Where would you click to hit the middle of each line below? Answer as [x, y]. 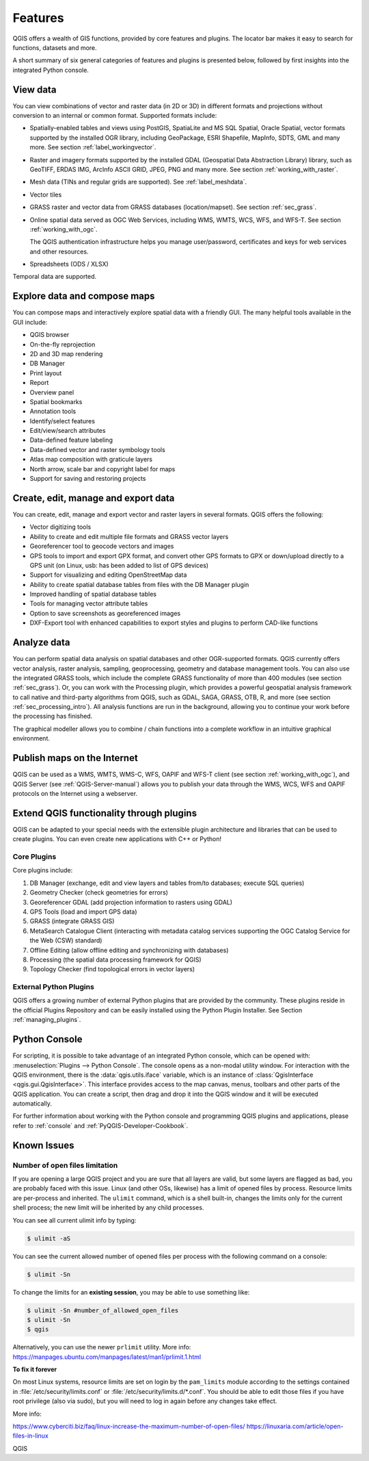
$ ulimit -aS [49, 1238]
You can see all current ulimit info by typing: [74, 1220]
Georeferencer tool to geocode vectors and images [102, 546]
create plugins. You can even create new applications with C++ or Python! [117, 839]
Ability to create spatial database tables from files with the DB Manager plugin [139, 584]
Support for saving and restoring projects [88, 479]
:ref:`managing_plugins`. [47, 1020]
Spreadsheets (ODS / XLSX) [69, 264]
